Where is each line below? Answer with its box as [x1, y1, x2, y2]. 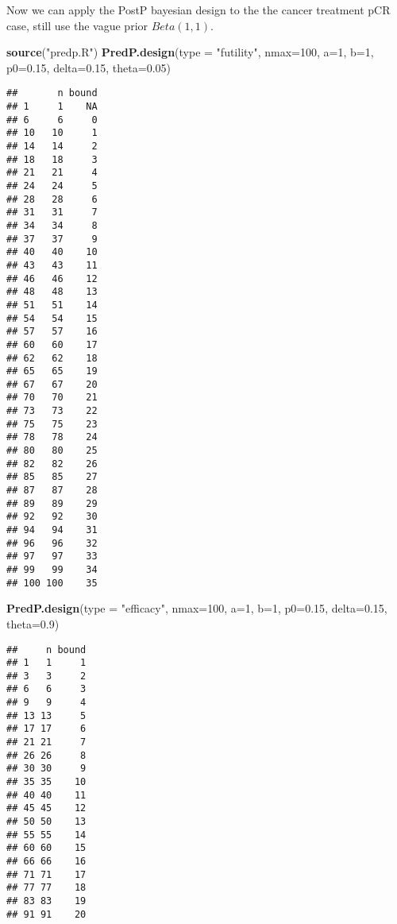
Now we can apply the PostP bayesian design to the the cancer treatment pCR [6, 2, 391, 17]
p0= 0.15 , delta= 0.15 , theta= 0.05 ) [6, 59, 172, 75]
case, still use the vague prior [6, 17, 148, 33]
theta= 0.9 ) [6, 615, 60, 632]
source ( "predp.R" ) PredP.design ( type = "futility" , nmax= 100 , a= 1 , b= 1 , [6, 44, 374, 60]
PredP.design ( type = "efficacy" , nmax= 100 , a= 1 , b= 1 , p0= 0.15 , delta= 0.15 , [6, 600, 387, 617]
